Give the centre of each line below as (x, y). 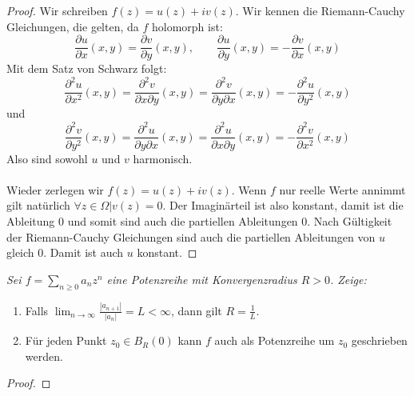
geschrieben (379, 340)
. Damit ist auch (84, 252)
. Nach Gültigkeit (350, 220)
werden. (44, 356)
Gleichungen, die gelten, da (73, 26)
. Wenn (249, 189)
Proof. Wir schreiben (57, 10)
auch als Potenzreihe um (275, 340)
